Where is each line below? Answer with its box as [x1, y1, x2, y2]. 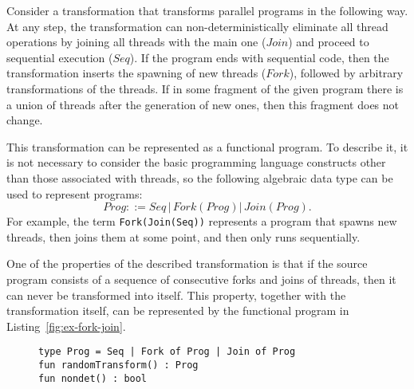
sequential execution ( [6, 49, 113, 65]
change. [6, 112, 43, 128]
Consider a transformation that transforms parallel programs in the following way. [6, 2, 408, 18]
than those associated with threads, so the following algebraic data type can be [6, 169, 393, 186]
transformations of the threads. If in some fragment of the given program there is [6, 80, 404, 96]
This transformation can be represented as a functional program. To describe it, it [6, 138, 408, 155]
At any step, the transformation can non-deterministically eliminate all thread [6, 18, 388, 34]
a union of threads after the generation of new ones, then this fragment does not [6, 96, 400, 112]
